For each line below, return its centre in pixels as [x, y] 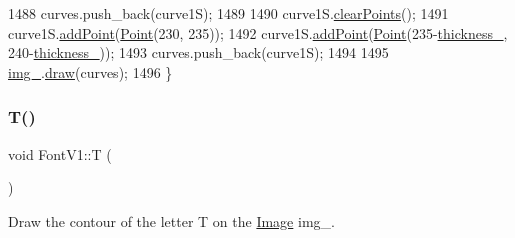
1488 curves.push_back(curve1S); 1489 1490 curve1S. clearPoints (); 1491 [228, 13]
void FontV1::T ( [60, 153]
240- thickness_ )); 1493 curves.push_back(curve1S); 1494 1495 [198, 52]
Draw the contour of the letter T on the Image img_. [171, 220]
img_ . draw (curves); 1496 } [90, 71]
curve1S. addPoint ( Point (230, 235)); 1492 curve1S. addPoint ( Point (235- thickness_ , [258, 32]
